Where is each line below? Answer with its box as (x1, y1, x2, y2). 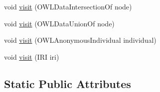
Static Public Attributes (4, 76, 131, 91)
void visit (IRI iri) (4, 51, 59, 62)
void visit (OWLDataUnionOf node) (4, 18, 115, 28)
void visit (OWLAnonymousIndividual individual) (4, 35, 157, 45)
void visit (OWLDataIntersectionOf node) (4, 1, 132, 11)
